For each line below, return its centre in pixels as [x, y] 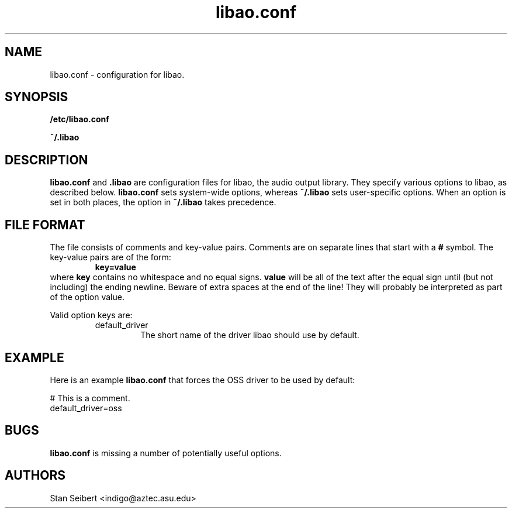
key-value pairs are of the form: [110, 257]
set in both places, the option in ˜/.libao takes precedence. [163, 202]
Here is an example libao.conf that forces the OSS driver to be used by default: [203, 380]
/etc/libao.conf [79, 119]
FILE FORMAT [45, 225]
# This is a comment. [90, 398]
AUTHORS [35, 476]
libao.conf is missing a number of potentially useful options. [166, 453]
